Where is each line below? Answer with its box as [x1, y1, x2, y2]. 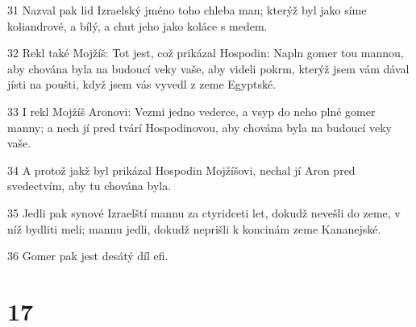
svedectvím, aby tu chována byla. [7, 177, 172, 194]
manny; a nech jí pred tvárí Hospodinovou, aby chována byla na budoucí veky [7, 118, 392, 135]
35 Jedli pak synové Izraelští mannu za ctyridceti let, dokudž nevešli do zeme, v [7, 204, 401, 221]
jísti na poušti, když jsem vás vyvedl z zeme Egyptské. [7, 76, 277, 93]
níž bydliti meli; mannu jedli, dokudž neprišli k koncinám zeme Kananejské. [7, 220, 381, 237]
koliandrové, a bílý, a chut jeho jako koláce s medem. [7, 17, 268, 34]
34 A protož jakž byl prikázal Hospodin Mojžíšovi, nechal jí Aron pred [7, 161, 356, 178]
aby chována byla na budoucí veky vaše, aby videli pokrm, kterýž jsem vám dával [7, 60, 410, 77]
